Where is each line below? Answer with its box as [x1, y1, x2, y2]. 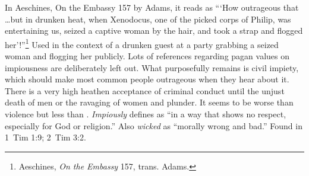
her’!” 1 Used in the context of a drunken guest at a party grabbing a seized [5, 36, 279, 50]
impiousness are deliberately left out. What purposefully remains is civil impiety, [5, 61, 299, 73]
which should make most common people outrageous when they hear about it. [5, 73, 289, 85]
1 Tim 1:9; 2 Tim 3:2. [5, 131, 86, 143]
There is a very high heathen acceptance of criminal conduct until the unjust [5, 84, 285, 97]
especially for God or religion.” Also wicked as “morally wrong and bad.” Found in [5, 119, 302, 132]
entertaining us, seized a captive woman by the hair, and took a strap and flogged [5, 24, 303, 37]
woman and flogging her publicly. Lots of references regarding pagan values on [5, 50, 289, 62]
